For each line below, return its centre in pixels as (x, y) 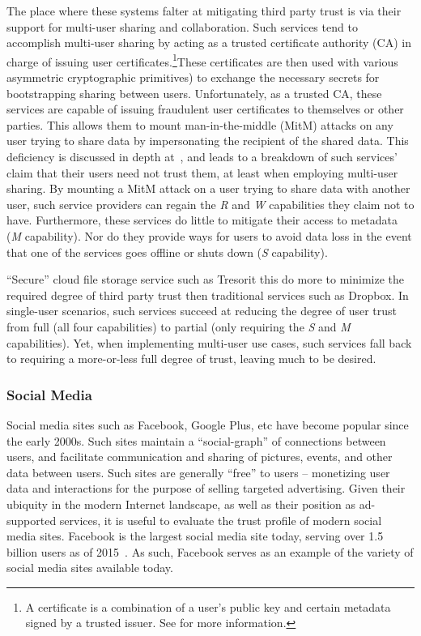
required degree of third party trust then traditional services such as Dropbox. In (208, 295)
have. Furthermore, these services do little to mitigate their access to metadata (202, 220)
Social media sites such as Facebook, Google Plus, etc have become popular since (208, 424)
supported (32, 520)
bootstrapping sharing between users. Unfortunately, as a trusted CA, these (194, 93)
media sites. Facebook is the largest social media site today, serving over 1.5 (195, 536)
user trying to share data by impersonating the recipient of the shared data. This (208, 141)
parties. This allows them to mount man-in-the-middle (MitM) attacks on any (200, 124)
